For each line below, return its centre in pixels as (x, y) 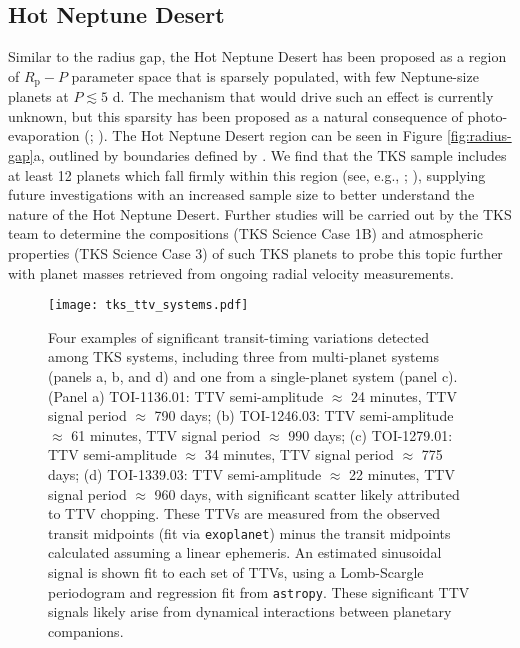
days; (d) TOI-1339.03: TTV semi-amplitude (185, 474)
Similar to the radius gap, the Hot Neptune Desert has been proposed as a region (257, 56)
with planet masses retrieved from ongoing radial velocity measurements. (231, 272)
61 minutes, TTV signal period (166, 434)
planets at (38, 96)
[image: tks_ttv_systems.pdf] (148, 305)
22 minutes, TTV (402, 474)
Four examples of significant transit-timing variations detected (238, 336)
